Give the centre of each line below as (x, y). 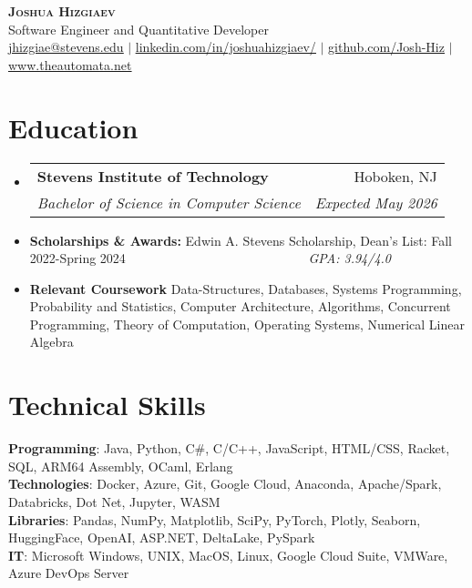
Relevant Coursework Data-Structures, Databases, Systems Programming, (246, 288)
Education (73, 127)
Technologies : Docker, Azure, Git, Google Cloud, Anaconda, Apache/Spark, (225, 484)
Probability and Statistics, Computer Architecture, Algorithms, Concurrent (240, 306)
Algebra (51, 342)
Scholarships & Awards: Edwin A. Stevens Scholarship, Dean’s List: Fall (241, 240)
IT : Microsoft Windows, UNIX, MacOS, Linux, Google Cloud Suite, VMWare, (228, 555)
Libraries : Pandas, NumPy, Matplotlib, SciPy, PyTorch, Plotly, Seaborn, (215, 519)
